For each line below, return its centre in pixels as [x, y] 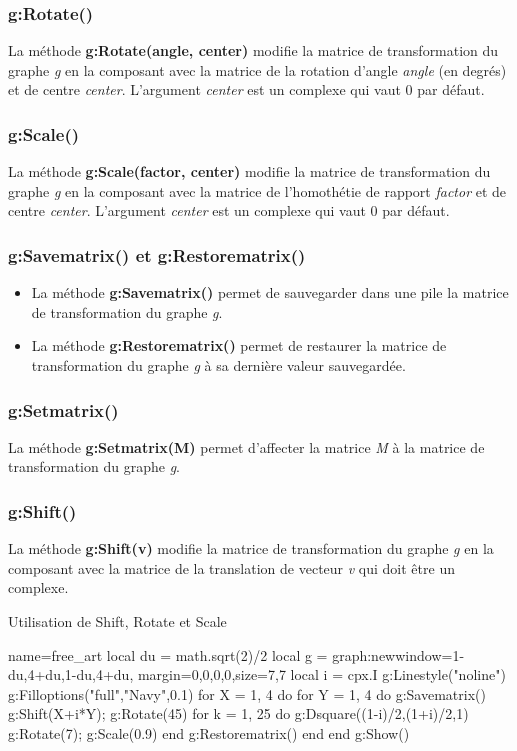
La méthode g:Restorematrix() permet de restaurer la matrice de [239, 345]
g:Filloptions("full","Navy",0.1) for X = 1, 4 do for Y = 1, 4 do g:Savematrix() [247, 693]
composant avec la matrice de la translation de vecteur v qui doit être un [231, 567]
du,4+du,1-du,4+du [69, 674]
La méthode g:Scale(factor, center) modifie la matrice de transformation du [249, 171]
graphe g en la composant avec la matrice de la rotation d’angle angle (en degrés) [257, 69]
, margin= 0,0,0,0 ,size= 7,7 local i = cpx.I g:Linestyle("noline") [317, 674]
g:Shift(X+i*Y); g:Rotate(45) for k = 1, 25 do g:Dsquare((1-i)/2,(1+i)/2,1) [238, 713]
